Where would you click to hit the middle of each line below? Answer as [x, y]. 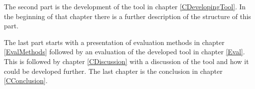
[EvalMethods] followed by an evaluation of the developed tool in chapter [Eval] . [125, 52]
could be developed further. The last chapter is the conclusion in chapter [113, 71]
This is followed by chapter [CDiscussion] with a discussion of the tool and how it [127, 61]
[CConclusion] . [26, 80]
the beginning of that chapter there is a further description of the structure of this [127, 16]
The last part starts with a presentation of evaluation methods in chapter [114, 42]
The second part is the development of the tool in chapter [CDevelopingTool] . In [125, 6]
